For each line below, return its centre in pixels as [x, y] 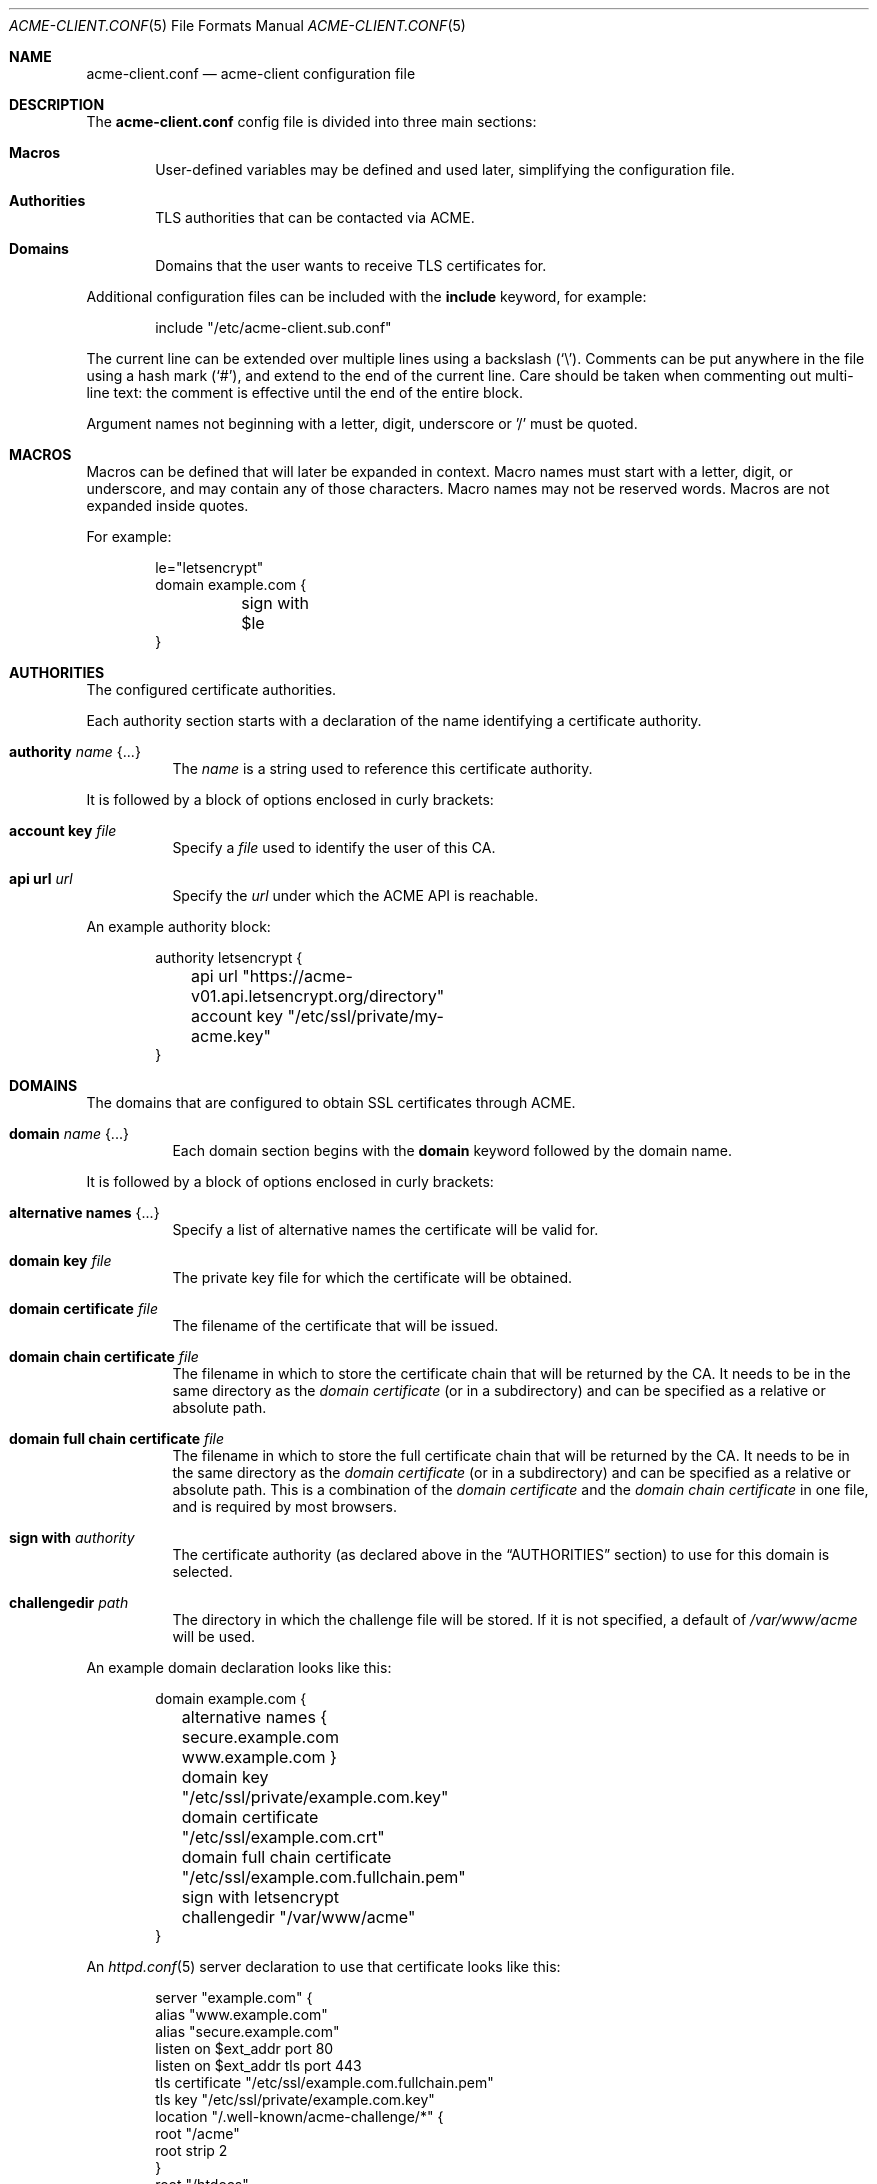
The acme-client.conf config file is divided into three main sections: [311, 121]
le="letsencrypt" [209, 567]
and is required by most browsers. [285, 1506]
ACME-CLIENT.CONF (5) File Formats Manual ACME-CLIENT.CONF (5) [237, 25]
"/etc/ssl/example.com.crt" [283, 1837]
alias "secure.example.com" [247, 2031]
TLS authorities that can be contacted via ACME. [315, 217]
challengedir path [69, 1602]
